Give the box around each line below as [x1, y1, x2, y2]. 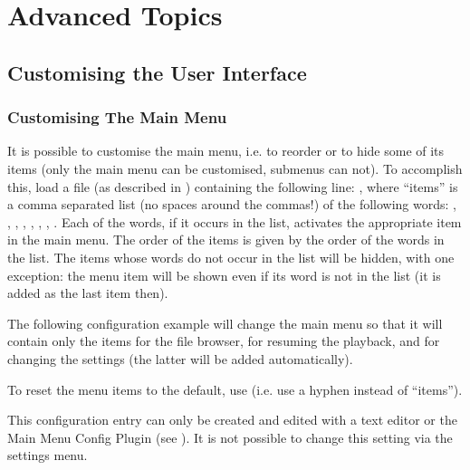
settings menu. [7, 446, 88, 465]
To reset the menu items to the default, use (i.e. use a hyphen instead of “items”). [7, 379, 463, 398]
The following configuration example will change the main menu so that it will [7, 313, 443, 332]
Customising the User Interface [7, 58, 307, 86]
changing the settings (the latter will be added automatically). [7, 349, 353, 368]
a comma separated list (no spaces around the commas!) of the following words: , [7, 195, 456, 214]
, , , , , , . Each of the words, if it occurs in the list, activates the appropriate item [7, 212, 462, 231]
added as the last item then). [7, 283, 168, 302]
